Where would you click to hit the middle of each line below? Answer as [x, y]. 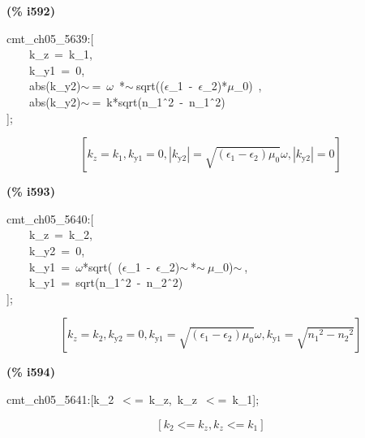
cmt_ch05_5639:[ [50, 38]
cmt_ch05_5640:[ [50, 218]
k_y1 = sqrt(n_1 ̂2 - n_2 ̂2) [106, 282]
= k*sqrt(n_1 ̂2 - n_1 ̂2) [159, 101]
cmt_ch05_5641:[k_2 [60, 399]
